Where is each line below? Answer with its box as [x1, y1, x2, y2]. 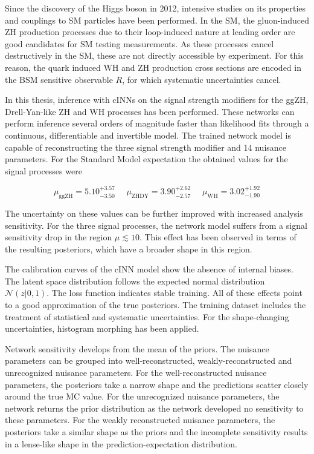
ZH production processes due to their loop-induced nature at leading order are [5, 25, 295, 38]
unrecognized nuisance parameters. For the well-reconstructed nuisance [5, 366, 267, 379]
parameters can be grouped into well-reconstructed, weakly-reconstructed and [5, 354, 292, 367]
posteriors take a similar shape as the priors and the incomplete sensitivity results [5, 426, 308, 438]
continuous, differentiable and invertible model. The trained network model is [5, 128, 291, 141]
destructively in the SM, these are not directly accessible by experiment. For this [5, 49, 304, 62]
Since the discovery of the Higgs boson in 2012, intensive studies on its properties [5, 2, 306, 14]
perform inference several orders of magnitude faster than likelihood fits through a [5, 117, 309, 130]
